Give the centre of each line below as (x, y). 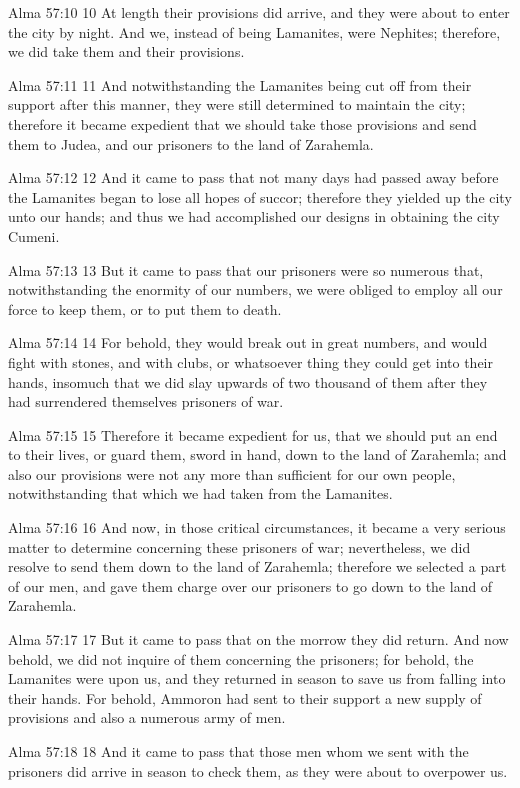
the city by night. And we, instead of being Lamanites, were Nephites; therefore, (254, 31)
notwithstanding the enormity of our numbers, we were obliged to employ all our (255, 289)
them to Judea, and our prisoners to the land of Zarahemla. (191, 143)
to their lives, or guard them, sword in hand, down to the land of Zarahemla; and (257, 454)
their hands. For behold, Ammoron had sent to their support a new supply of (245, 697)
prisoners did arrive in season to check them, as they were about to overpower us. (258, 770)
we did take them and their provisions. (126, 51)
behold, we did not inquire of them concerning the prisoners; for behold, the (241, 658)
